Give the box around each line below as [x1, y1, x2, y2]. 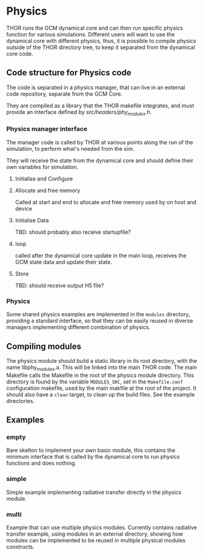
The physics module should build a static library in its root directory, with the [6, 357, 198, 364]
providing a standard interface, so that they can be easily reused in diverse [6, 317, 193, 325]
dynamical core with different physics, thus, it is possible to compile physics [6, 37, 196, 44]
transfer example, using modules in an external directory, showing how [6, 530, 184, 537]
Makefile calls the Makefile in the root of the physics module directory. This [6, 371, 195, 379]
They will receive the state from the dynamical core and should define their [6, 156, 194, 164]
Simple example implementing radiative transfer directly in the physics [6, 488, 182, 496]
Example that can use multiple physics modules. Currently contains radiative [6, 524, 197, 531]
